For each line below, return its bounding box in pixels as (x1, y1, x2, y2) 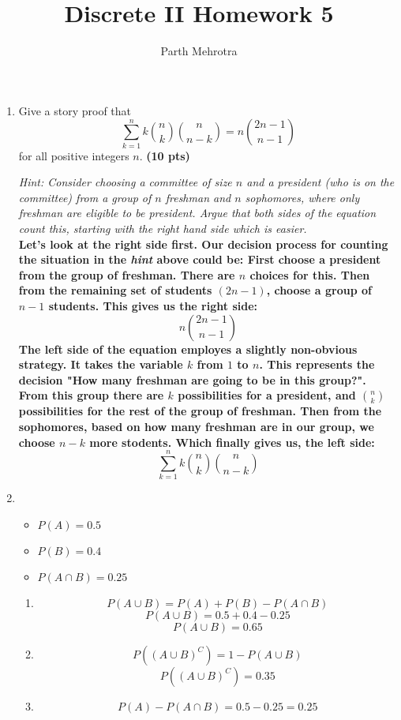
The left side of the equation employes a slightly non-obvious (18, 340, 358, 357)
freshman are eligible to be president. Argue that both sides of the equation (18, 204, 377, 221)
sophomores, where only (245, 189, 360, 205)
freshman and (165, 189, 231, 205)
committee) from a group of (18, 189, 152, 205)
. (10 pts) (139, 147, 190, 163)
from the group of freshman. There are (18, 266, 235, 283)
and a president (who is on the (246, 174, 395, 190)
